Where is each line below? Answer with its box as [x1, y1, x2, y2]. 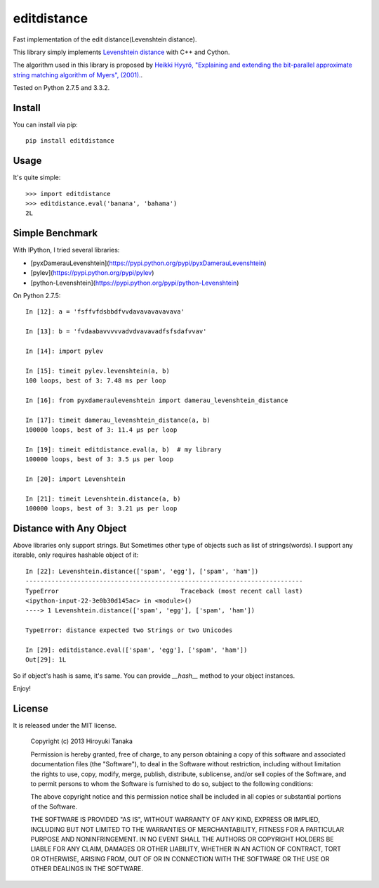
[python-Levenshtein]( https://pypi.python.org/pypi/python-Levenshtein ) [30, 278, 239, 287]
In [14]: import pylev [25, 347, 104, 355]
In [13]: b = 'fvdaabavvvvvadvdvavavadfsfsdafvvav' [25, 328, 207, 335]
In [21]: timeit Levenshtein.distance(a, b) [25, 494, 182, 503]
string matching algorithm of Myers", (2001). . [13, 70, 143, 79]
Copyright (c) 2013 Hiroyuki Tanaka [30, 737, 133, 745]
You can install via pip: [13, 120, 79, 129]
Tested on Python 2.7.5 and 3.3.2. [13, 84, 110, 92]
